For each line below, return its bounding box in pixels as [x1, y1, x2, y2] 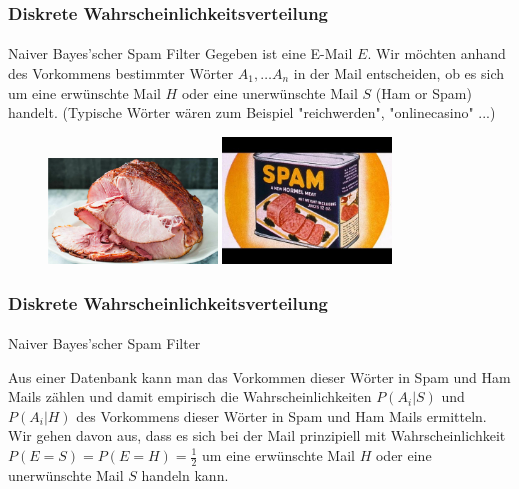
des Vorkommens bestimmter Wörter [8, 63, 234, 84]
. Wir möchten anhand [367, 43, 506, 64]
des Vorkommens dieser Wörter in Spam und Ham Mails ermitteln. [76, 405, 487, 426]
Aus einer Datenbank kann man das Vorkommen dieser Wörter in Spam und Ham [8, 366, 511, 387]
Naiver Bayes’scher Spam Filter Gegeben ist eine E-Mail [8, 43, 353, 64]
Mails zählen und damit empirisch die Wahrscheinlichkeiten [8, 386, 372, 407]
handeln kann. [141, 464, 229, 485]
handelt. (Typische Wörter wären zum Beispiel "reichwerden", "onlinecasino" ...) [8, 102, 496, 123]
